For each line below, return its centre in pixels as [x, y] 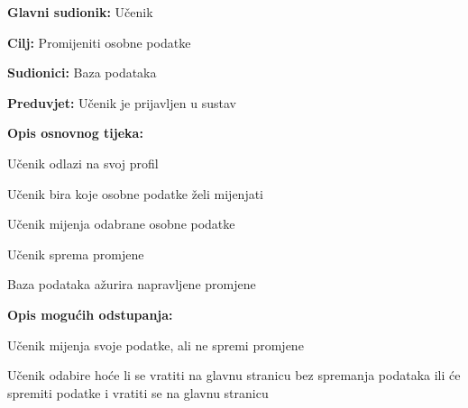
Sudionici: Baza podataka [82, 73]
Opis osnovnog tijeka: [75, 133]
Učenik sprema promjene [76, 254]
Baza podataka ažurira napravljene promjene [132, 284]
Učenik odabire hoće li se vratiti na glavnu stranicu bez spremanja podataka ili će [234, 375]
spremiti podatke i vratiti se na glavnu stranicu [138, 392]
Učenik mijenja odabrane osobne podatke [121, 224]
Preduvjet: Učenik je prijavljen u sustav [122, 102]
